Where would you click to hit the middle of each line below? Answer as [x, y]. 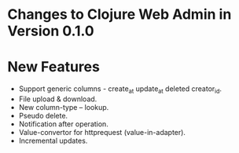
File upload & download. [58, 99]
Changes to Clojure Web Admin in [119, 15]
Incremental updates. [53, 140]
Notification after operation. [64, 124]
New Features [53, 67]
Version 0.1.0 [51, 31]
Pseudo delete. [43, 115]
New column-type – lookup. [64, 107]
